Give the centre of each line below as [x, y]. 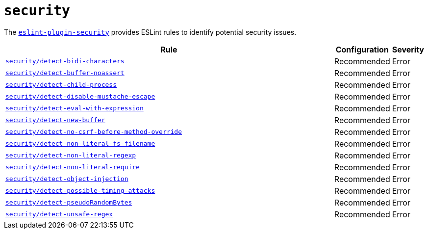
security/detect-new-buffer [55, 120]
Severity [408, 49]
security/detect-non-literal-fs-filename [80, 144]
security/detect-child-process [61, 85]
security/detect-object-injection [67, 179]
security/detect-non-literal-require [73, 167]
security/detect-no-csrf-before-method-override [94, 132]
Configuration [362, 49]
